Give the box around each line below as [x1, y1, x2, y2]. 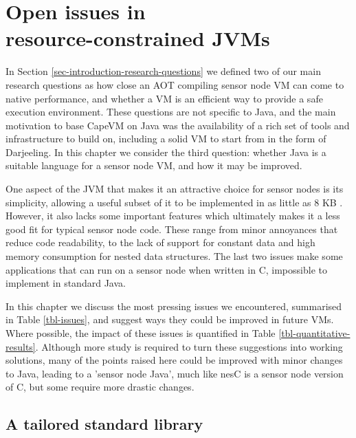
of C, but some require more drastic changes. [5, 380, 194, 394]
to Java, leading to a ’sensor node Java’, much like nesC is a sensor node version [5, 366, 344, 380]
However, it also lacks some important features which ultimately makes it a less [5, 208, 340, 223]
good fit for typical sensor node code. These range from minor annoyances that [5, 221, 338, 236]
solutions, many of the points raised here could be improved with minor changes [5, 353, 343, 367]
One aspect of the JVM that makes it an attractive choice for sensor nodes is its [5, 182, 344, 196]
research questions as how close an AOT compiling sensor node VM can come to [5, 77, 344, 91]
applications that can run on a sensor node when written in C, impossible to [5, 262, 327, 276]
